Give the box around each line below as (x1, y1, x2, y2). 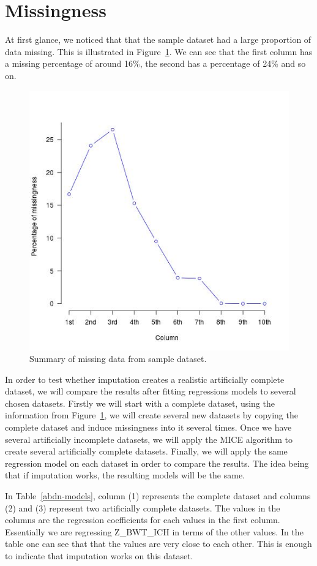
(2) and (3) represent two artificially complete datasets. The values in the (5, 501, 280, 514)
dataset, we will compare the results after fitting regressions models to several (5, 385, 296, 398)
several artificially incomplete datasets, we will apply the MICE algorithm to (5, 432, 293, 445)
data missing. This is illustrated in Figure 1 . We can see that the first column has (5, 45, 313, 58)
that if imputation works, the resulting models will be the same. (5, 469, 245, 481)
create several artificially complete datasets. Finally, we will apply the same (5, 445, 288, 458)
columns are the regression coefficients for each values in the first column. (5, 513, 280, 526)
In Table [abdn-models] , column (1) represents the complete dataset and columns (5, 489, 311, 502)
